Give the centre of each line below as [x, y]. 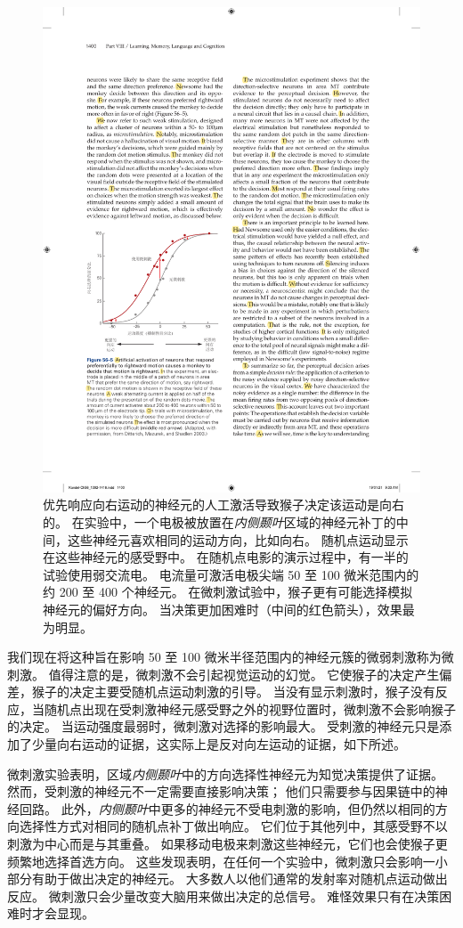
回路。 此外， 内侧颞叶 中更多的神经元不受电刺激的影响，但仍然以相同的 [227, 808]
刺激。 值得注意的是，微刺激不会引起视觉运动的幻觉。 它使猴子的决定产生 [223, 674]
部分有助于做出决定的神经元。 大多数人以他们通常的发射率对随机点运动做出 [227, 879]
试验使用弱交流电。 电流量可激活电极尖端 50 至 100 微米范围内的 [231, 574]
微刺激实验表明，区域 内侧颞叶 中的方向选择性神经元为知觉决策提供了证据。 [225, 773]
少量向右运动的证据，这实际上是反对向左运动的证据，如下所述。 [219, 744]
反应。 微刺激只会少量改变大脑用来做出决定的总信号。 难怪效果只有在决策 [223, 895]
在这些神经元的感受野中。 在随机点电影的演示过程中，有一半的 [226, 557]
